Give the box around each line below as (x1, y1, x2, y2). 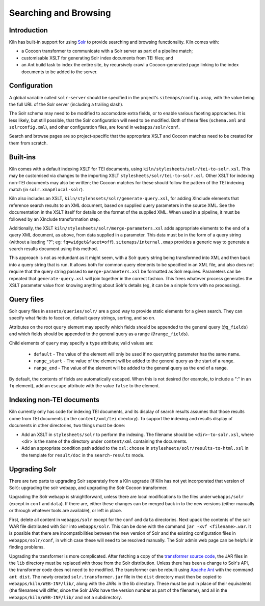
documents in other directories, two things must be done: (9, 423, 125, 429)
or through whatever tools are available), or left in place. (9, 508, 122, 514)
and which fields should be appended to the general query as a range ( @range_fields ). (9, 331, 189, 337)
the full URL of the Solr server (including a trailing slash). (9, 101, 124, 107)
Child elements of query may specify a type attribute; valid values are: (9, 340, 154, 346)
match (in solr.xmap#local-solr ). (9, 186, 84, 192)
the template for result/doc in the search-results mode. (21, 452, 145, 458)
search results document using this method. (9, 246, 98, 252)
